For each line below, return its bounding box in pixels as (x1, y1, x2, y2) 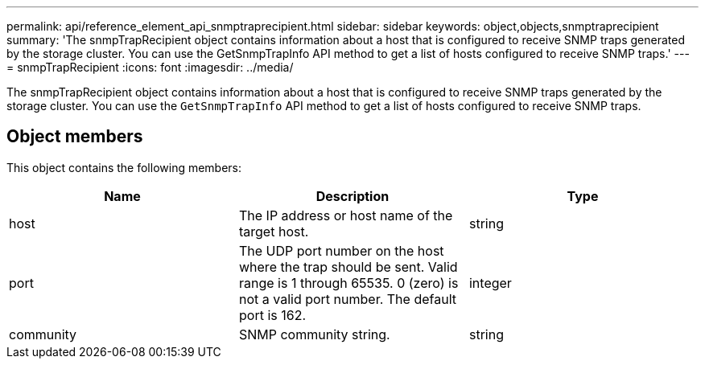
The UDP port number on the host (238, 242, 444, 259)
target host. (238, 223, 309, 240)
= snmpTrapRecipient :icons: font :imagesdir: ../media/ (6, 60, 294, 74)
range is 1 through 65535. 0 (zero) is (238, 274, 459, 291)
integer (468, 274, 512, 291)
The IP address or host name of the (238, 207, 453, 224)
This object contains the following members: (6, 160, 242, 174)
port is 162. (238, 306, 306, 323)
